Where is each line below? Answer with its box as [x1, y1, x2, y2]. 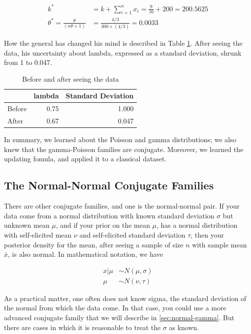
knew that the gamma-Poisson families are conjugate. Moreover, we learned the [4, 144, 244, 154]
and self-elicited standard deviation [79, 229, 186, 240]
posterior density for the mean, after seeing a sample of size [4, 239, 184, 249]
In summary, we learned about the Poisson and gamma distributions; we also [4, 134, 236, 145]
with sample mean [192, 239, 247, 249]
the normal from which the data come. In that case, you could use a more [4, 303, 226, 313]
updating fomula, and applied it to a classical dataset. [4, 153, 167, 164]
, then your [190, 229, 224, 240]
